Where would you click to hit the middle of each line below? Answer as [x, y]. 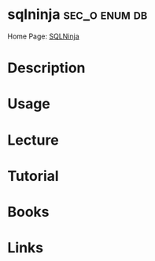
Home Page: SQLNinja [43, 36]
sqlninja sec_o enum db [77, 15]
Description [46, 68]
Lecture [33, 140]
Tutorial [33, 176]
